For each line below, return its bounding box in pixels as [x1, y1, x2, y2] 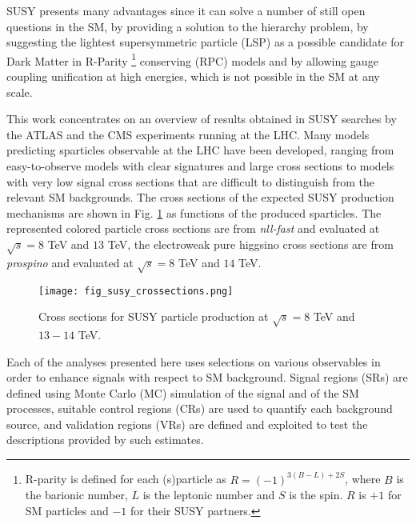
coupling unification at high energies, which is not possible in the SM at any [6, 68, 380, 85]
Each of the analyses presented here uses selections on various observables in [6, 353, 381, 370]
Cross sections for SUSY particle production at [38, 308, 269, 325]
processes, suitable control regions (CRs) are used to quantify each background [6, 400, 393, 417]
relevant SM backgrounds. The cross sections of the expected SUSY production [6, 189, 394, 206]
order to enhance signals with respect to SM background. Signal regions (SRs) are [6, 369, 408, 386]
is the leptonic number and [142, 486, 275, 503]
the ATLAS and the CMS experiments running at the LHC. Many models [6, 126, 370, 142]
